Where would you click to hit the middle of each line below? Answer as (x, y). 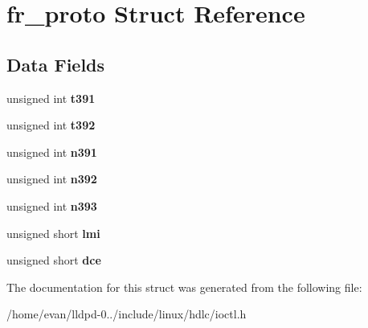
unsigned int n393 (52, 205)
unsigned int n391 (52, 152)
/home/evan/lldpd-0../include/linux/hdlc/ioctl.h (127, 314)
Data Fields (56, 64)
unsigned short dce (54, 260)
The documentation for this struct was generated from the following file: (184, 287)
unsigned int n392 (52, 179)
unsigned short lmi (53, 233)
